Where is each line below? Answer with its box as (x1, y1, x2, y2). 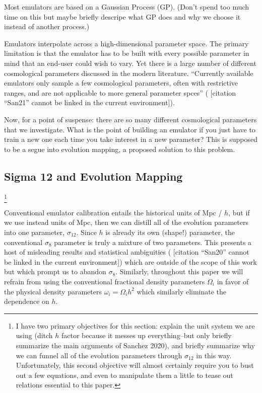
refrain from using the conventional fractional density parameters (4, 276, 205, 286)
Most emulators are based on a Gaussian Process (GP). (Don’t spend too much (4, 2, 249, 12)
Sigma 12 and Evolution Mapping (4, 168, 183, 184)
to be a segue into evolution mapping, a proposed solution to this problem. (4, 143, 235, 154)
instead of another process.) (4, 21, 90, 32)
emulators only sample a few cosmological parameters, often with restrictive (4, 77, 238, 88)
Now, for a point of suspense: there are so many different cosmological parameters (4, 114, 257, 124)
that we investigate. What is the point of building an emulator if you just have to (4, 124, 255, 134)
